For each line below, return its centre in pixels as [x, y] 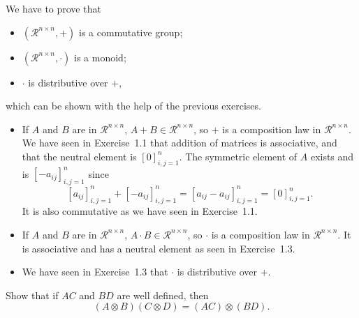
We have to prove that [53, 8]
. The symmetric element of [238, 156]
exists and [332, 156]
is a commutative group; [131, 32]
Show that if [32, 295]
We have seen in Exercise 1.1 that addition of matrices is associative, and [179, 143]
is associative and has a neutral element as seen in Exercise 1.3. [159, 248]
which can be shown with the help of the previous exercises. [133, 106]
